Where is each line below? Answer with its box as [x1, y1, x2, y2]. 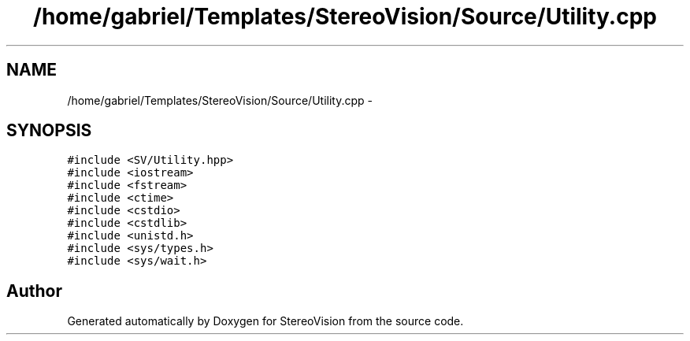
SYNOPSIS [6, 120, 92, 141]
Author [6, 280, 62, 301]
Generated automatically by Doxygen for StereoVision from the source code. [67, 314, 464, 328]
